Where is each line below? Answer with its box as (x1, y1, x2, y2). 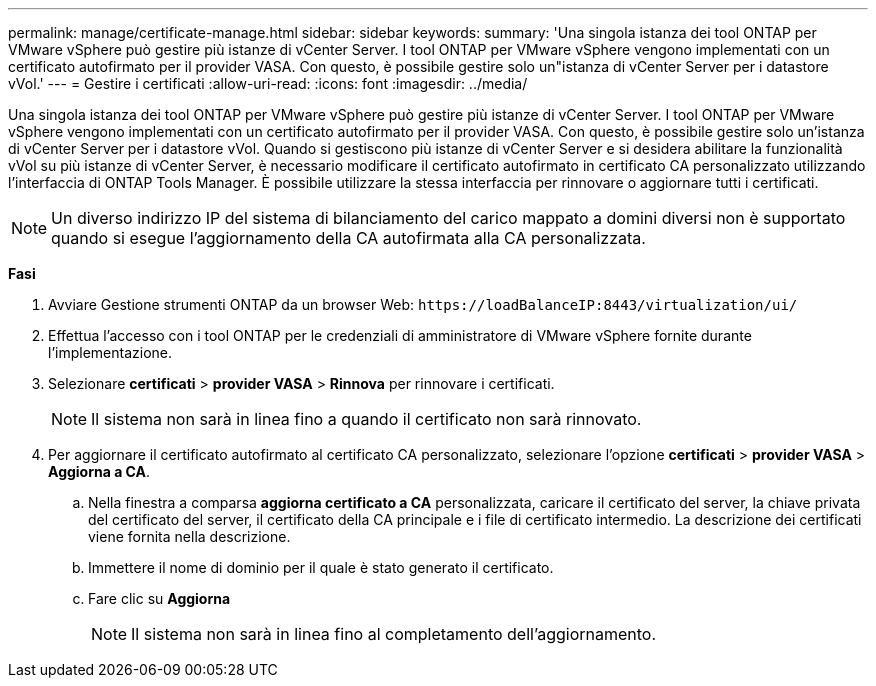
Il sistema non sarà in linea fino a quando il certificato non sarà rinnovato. (91, 409, 642, 429)
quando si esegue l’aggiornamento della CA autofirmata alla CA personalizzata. (51, 228, 646, 248)
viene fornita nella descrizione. (88, 528, 291, 545)
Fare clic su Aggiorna (88, 590, 231, 607)
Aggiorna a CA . (48, 463, 151, 480)
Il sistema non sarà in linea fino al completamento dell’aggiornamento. (131, 624, 657, 644)
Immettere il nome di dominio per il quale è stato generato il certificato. (88, 559, 554, 576)
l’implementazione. (48, 344, 173, 361)
